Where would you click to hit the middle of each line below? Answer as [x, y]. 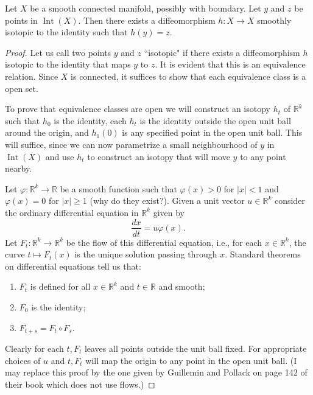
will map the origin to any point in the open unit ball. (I [191, 360]
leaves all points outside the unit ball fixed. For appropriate [195, 348]
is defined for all [60, 286]
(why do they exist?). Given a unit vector [167, 201]
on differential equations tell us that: [73, 266]
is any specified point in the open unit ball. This [212, 132]
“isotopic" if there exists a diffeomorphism [222, 52]
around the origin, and [47, 132]
